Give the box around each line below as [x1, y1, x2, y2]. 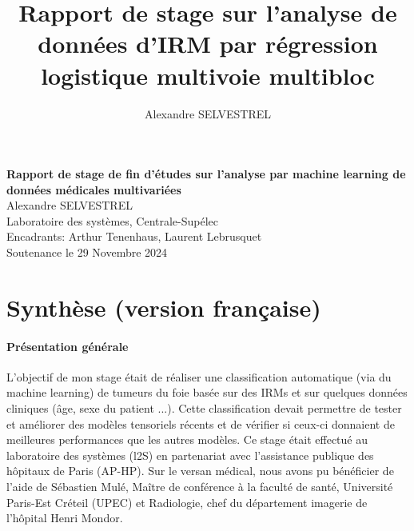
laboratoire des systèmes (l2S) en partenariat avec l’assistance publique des [6, 446, 374, 463]
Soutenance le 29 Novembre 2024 [6, 244, 168, 261]
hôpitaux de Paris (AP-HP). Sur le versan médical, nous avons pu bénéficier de [6, 462, 394, 479]
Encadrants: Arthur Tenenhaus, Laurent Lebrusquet [6, 228, 262, 245]
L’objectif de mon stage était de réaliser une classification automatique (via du [6, 368, 392, 385]
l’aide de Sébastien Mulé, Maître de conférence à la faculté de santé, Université [6, 477, 393, 494]
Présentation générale [6, 337, 129, 354]
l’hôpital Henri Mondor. [6, 509, 123, 526]
